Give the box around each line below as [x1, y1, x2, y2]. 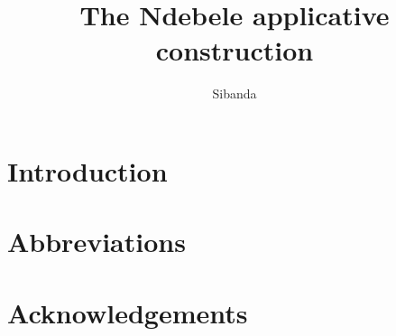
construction [155, 32, 314, 69]
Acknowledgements [7, 294, 248, 331]
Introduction [7, 152, 168, 189]
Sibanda [212, 84, 257, 103]
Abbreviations [7, 223, 186, 260]
